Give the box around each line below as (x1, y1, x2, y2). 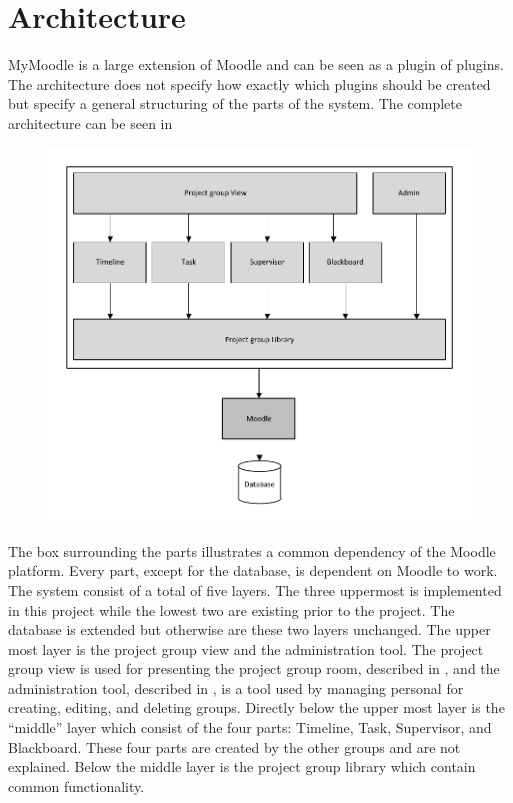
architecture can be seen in (8, 112, 173, 133)
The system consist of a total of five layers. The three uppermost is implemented (8, 579, 502, 600)
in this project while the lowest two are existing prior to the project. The (8, 599, 455, 620)
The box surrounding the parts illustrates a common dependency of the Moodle (8, 540, 496, 561)
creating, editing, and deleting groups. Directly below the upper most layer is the (8, 697, 505, 718)
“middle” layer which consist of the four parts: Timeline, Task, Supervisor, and (8, 717, 492, 738)
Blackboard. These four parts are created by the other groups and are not (8, 736, 461, 757)
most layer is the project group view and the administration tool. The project (8, 638, 484, 659)
